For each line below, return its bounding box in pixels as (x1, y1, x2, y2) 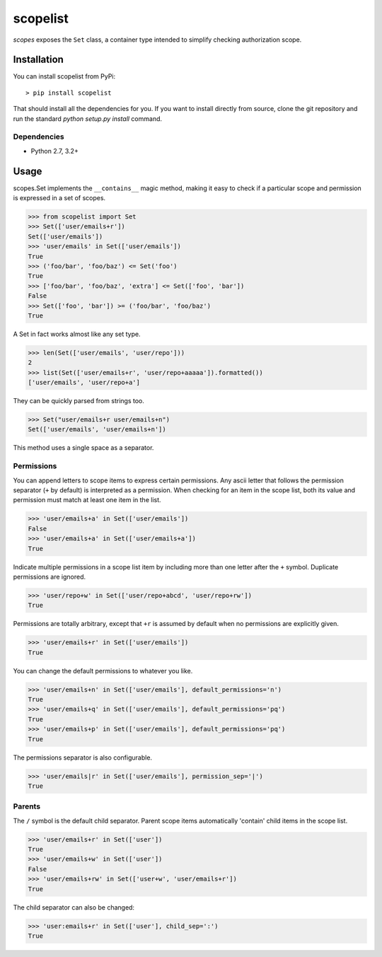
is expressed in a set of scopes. (13, 194, 106, 202)
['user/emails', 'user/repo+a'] (28, 378, 141, 387)
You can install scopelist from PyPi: (13, 72, 116, 81)
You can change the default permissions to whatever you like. (13, 666, 193, 675)
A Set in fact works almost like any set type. (13, 330, 141, 338)
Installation (13, 54, 64, 66)
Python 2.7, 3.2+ (30, 146, 79, 155)
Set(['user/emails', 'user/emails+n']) (28, 425, 166, 434)
